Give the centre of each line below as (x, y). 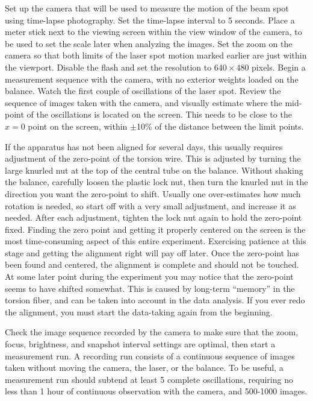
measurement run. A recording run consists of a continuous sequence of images (150, 355)
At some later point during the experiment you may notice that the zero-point (149, 276)
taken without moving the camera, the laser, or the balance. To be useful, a (144, 368)
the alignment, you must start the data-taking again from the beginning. (139, 311)
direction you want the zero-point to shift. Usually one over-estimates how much (153, 193)
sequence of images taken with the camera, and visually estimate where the (144, 102)
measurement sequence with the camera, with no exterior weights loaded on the (152, 79)
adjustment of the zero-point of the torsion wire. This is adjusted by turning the (153, 158)
